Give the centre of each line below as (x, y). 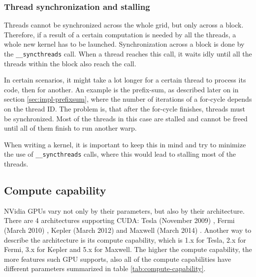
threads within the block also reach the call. (70, 63)
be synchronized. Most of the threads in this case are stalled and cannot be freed (126, 118)
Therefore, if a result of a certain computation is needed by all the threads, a (120, 34)
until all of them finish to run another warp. (70, 128)
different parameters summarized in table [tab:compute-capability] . (105, 268)
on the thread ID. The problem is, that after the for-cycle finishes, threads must (125, 109)
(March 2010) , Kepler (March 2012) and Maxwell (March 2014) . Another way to (128, 230)
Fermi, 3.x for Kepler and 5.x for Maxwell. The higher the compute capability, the (128, 249)
